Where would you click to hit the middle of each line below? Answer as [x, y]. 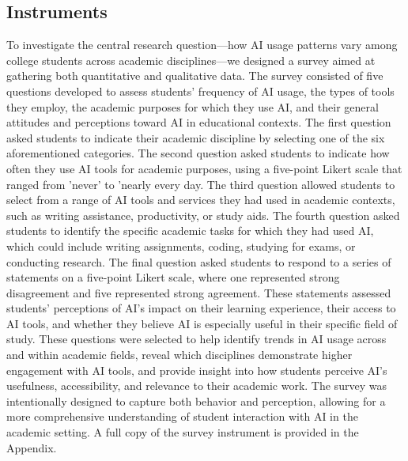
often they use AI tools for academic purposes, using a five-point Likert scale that [204, 168]
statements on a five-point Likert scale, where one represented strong [173, 277]
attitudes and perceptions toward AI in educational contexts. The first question [199, 122]
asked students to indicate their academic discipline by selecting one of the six [196, 137]
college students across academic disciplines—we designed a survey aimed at [191, 60]
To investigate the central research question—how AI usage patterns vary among [202, 45]
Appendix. [32, 447]
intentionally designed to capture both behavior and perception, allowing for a [196, 401]
